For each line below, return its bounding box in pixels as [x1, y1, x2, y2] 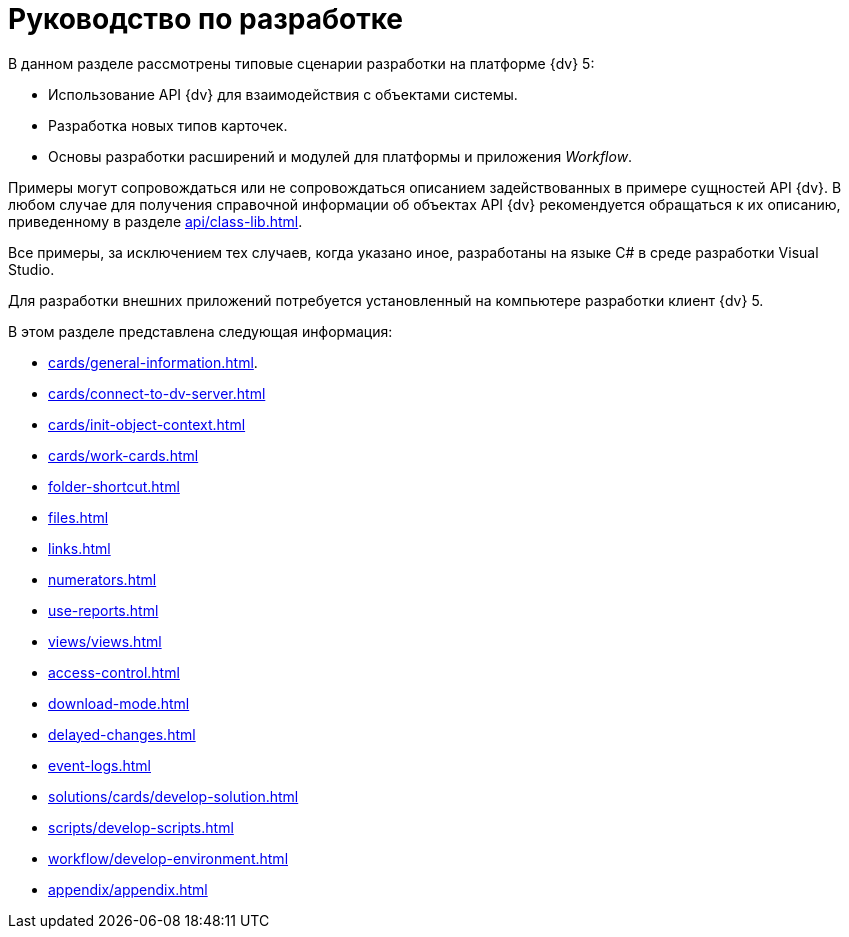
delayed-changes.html [48, 725, 196, 743]
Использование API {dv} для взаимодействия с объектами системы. [48, 85, 518, 103]
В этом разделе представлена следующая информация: [8, 322, 393, 340]
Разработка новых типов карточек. [48, 116, 288, 134]
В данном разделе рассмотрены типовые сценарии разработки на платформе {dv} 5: [8, 54, 595, 72]
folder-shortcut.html [48, 477, 180, 495]
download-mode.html [48, 694, 190, 712]
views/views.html [48, 632, 162, 650]
